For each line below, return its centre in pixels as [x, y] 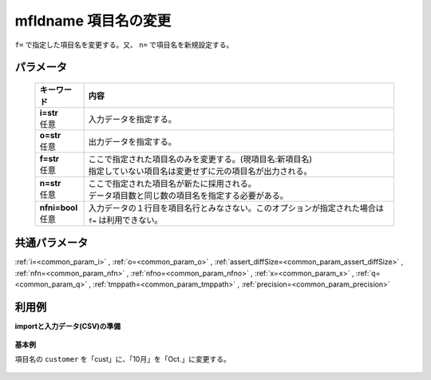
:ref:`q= [368, 273]
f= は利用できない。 [125, 220]
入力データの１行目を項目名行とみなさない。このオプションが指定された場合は [236, 208]
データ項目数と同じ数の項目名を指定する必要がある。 [188, 196]
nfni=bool [59, 208]
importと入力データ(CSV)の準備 [68, 327]
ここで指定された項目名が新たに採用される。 [172, 184]
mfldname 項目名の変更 [93, 21]
